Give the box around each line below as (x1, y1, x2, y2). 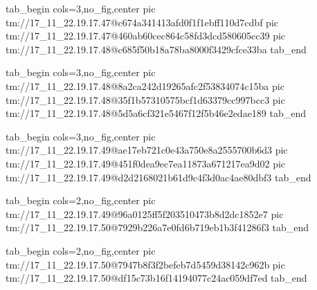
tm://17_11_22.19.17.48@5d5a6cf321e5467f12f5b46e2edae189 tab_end (6, 106, 307, 120)
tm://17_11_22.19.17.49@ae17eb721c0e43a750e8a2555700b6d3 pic (6, 143, 288, 157)
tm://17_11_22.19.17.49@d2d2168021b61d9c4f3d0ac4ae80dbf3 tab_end (6, 170, 311, 184)
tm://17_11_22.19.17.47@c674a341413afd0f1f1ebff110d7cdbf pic (6, 15, 278, 29)
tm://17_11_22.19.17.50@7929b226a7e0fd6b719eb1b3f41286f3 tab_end (6, 220, 309, 235)
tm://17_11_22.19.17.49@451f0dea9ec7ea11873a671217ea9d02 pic (6, 156, 286, 170)
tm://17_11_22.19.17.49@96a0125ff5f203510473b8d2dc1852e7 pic (6, 206, 284, 221)
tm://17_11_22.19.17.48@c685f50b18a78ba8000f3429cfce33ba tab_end (6, 42, 307, 56)
